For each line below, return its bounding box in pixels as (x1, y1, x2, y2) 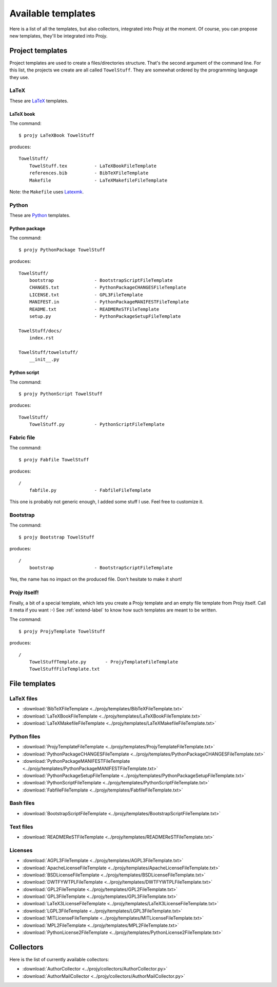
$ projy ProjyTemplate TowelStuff (18, 628, 105, 634)
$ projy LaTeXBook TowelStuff (18, 132, 95, 138)
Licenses (9, 847, 33, 854)
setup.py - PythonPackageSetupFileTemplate (29, 313, 181, 319)
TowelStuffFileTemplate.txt (29, 666, 100, 672)
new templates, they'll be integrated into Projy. (9, 32, 108, 39)
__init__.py (29, 356, 60, 363)
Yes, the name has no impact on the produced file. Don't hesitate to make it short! (9, 576, 182, 582)
